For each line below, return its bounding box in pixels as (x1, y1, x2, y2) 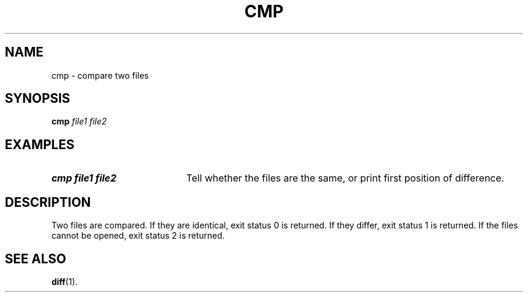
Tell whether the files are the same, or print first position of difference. (186, 172, 504, 185)
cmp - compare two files (51, 70, 149, 81)
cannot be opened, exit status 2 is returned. (51, 230, 225, 241)
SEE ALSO (5, 251, 66, 266)
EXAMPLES (5, 136, 75, 152)
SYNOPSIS (5, 91, 71, 106)
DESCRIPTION (5, 194, 91, 210)
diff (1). (51, 276, 78, 287)
